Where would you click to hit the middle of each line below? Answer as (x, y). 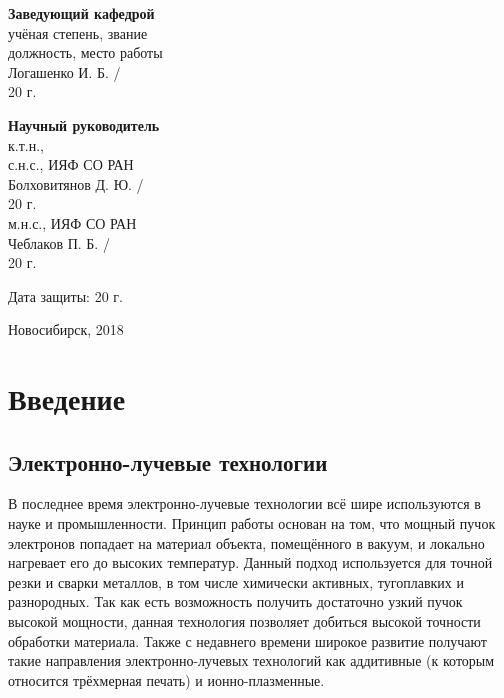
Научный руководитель (84, 124)
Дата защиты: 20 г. (65, 295)
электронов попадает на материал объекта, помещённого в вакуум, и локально (246, 542)
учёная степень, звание (78, 32)
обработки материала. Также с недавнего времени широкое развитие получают (247, 640)
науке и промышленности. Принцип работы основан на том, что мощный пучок (252, 523)
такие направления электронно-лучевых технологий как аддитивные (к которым (251, 660)
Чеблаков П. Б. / (59, 242)
